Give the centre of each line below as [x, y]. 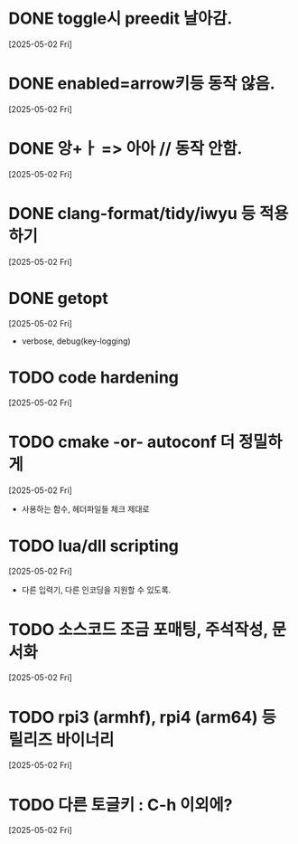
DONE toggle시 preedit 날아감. [121, 19]
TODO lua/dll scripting [94, 546]
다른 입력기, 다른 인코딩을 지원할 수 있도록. [96, 590]
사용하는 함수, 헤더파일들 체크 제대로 [85, 508]
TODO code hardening [94, 377]
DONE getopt [59, 298]
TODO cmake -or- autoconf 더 [122, 442]
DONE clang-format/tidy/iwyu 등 [132, 213]
